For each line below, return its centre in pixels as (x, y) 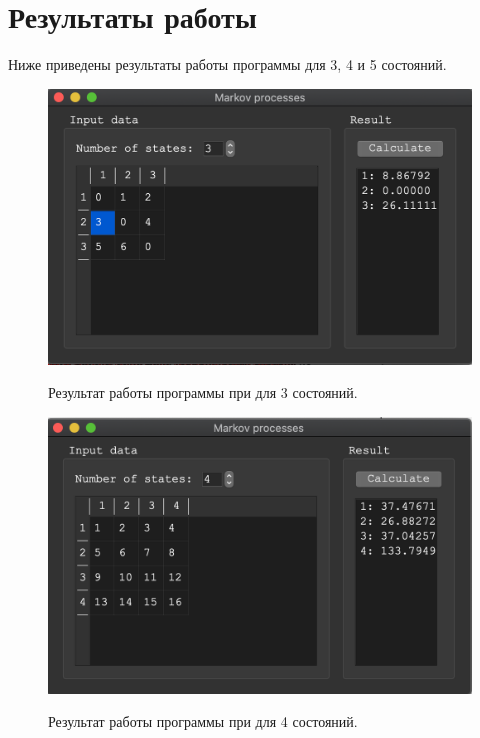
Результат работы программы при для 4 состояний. (203, 721)
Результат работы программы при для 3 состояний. (203, 392)
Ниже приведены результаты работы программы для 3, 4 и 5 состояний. (227, 64)
